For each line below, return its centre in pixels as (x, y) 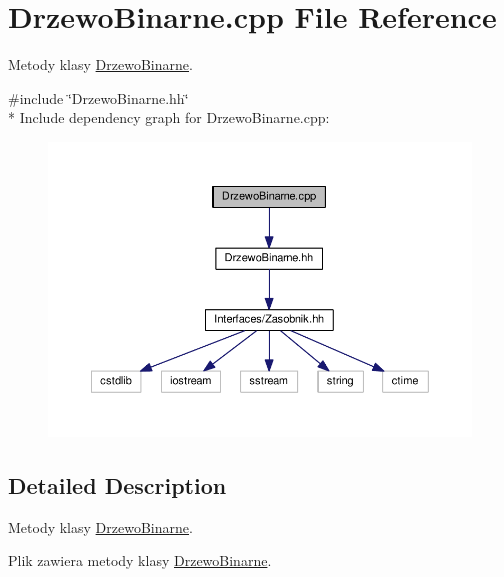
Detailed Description (117, 485)
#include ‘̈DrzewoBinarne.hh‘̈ (98, 97)
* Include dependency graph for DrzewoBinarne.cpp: (169, 117)
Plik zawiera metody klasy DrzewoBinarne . (140, 560)
